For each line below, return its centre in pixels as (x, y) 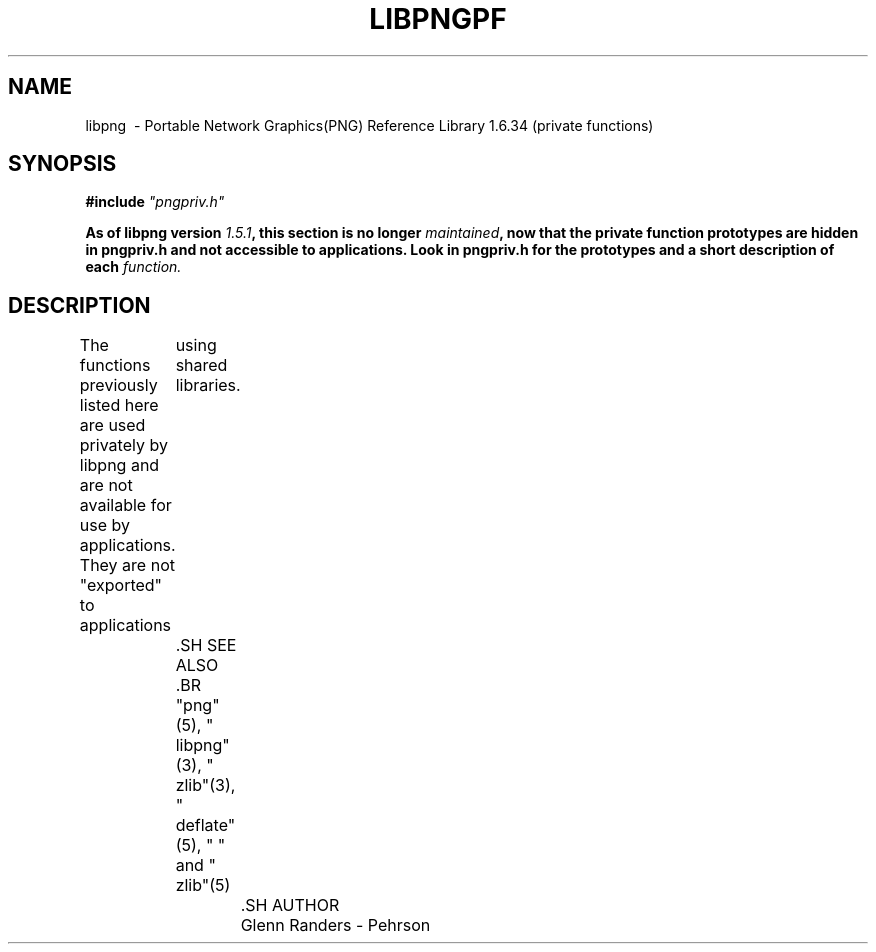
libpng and (119, 465)
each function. (133, 267)
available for (125, 505)
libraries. (208, 385)
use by (105, 525)
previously (118, 385)
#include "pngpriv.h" (155, 202)
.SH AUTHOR (290, 905)
